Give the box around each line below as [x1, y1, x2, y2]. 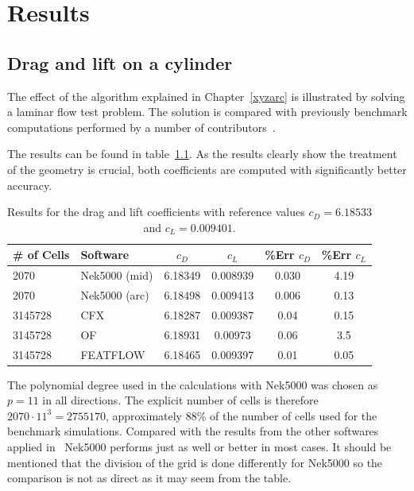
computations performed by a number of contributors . [7, 118, 276, 135]
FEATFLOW [80, 346, 145, 362]
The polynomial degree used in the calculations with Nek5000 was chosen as [7, 376, 378, 392]
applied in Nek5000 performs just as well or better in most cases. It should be [7, 439, 392, 455]
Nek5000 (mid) [80, 267, 153, 284]
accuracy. [7, 176, 52, 193]
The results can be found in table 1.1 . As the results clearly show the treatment [7, 145, 397, 162]
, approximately [105, 407, 183, 423]
